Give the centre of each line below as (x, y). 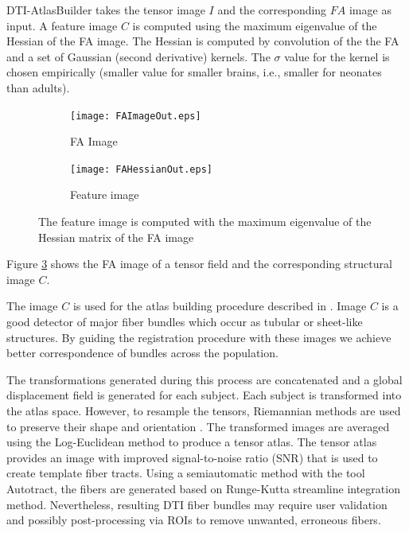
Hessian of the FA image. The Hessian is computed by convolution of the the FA (203, 41)
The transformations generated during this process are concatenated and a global (204, 379)
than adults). (38, 87)
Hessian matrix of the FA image (116, 237)
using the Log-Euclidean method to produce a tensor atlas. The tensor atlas (192, 442)
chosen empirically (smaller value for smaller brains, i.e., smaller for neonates (194, 72)
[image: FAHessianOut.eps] (141, 169)
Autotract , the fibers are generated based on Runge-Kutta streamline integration (203, 488)
